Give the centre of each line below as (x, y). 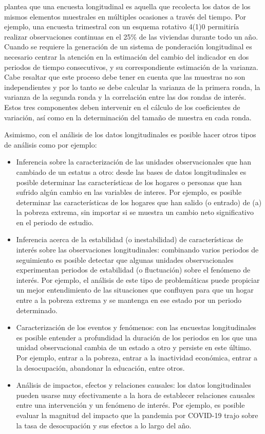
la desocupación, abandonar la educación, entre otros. (100, 367)
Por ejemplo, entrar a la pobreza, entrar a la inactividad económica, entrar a (137, 357)
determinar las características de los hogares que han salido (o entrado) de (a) (139, 202)
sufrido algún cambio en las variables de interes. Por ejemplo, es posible (129, 192)
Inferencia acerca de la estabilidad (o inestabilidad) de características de (130, 239)
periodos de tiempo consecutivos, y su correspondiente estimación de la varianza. (131, 67)
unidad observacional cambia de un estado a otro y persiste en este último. (134, 347)
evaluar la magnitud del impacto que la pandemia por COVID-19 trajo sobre (137, 415)
